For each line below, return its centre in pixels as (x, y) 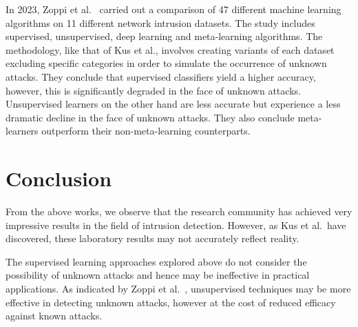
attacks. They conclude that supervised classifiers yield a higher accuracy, (161, 76)
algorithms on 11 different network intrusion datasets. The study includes (160, 22)
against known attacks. (54, 316)
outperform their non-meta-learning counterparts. (146, 131)
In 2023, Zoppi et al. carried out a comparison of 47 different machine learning (173, 9)
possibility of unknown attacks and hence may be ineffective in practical (158, 275)
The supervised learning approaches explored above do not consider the (156, 261)
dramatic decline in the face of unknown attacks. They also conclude (150, 117)
